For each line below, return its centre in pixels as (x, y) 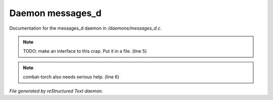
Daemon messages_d (55, 13)
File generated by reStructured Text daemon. (56, 91)
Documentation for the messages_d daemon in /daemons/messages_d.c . (85, 28)
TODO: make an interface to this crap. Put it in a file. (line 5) (85, 51)
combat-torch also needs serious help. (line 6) (71, 77)
